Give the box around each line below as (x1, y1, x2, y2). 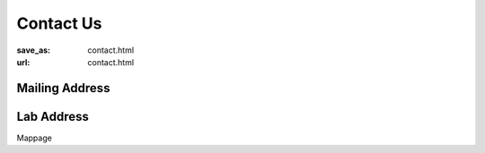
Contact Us (16, 13, 102, 33)
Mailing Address (16, 81, 110, 96)
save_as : (16, 45, 51, 55)
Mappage (16, 132, 53, 143)
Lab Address (16, 108, 90, 124)
